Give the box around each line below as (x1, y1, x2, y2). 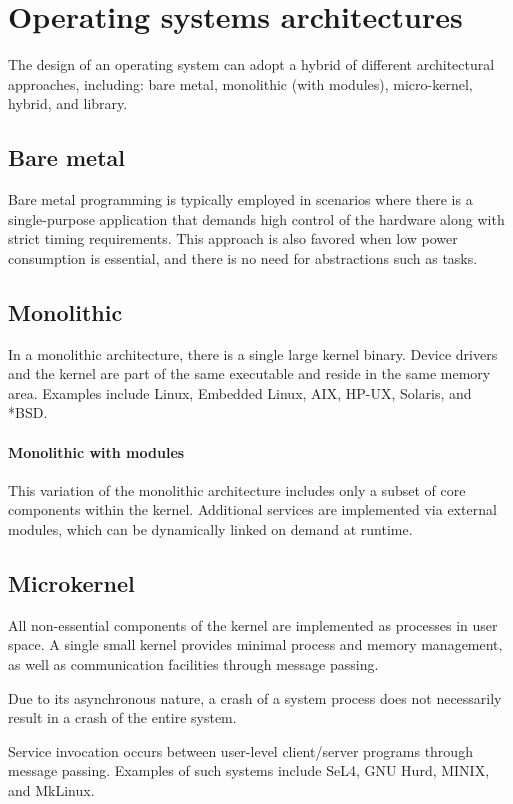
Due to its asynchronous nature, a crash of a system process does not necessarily (8, 687, 502, 708)
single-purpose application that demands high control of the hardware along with (8, 208, 505, 229)
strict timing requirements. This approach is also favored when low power (8, 228, 458, 249)
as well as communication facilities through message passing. (8, 654, 379, 675)
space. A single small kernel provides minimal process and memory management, (8, 634, 503, 655)
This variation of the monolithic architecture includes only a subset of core (8, 479, 466, 500)
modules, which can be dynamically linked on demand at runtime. (8, 519, 413, 540)
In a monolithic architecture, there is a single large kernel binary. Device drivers (8, 343, 498, 364)
